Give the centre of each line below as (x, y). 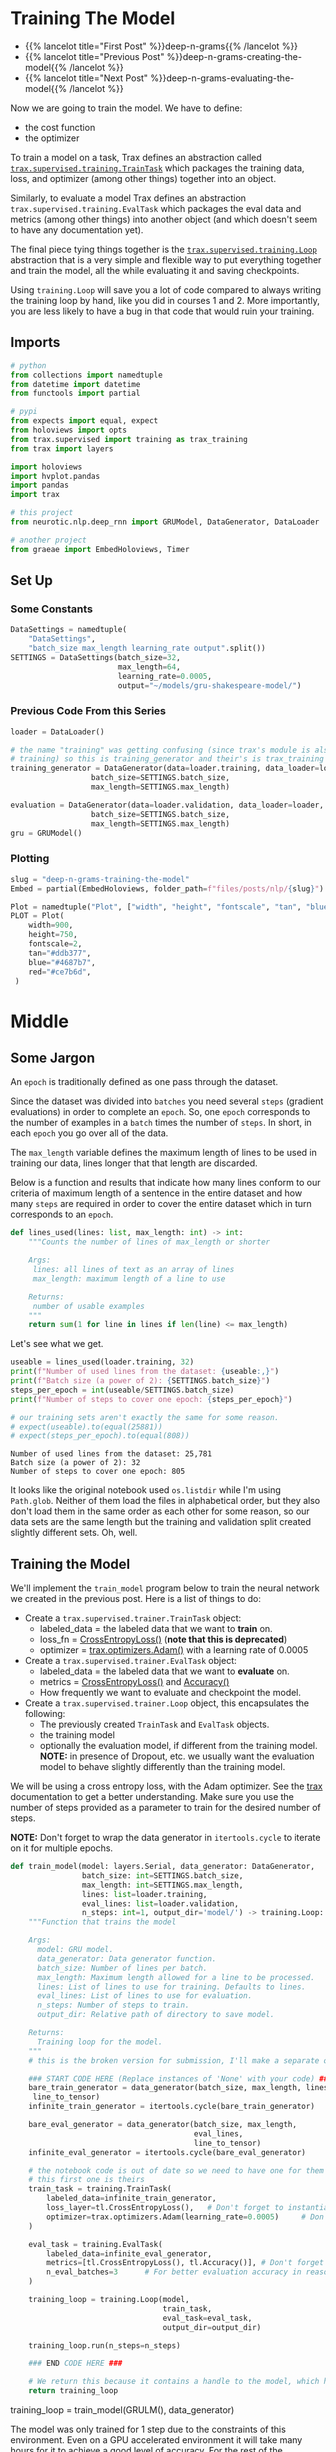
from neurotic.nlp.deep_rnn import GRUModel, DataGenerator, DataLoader (165, 522)
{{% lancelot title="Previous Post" (94, 56)
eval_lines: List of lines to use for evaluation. (144, 1996)
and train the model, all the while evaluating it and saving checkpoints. (155, 270)
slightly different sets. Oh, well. (74, 1533)
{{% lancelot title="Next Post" (86, 78)
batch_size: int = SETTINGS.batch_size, (162, 1875)
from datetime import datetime (75, 384)
